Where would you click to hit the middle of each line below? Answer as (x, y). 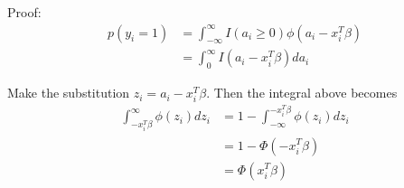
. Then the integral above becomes (302, 93)
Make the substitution (69, 93)
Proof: (24, 12)
